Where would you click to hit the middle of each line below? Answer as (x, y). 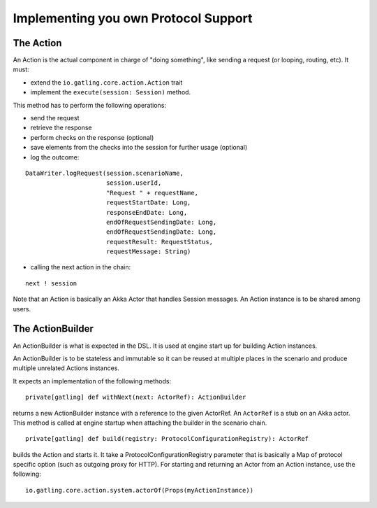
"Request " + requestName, (152, 193)
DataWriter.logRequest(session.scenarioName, (105, 173)
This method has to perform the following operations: (90, 105)
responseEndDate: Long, (147, 212)
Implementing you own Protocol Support (133, 18)
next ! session (51, 283)
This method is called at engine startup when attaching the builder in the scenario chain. (140, 423)
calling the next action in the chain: (81, 267)
